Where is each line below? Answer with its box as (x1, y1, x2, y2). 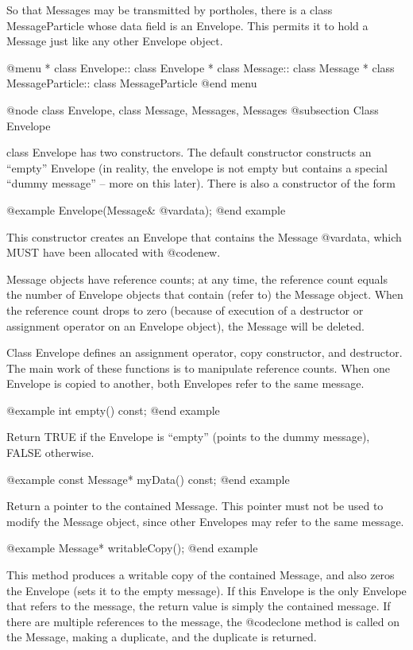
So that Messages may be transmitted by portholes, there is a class (6, 2, 333, 17)
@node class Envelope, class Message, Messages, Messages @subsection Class (6, 101, 379, 118)
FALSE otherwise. (6, 444, 95, 461)
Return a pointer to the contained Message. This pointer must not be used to (6, 497, 384, 514)
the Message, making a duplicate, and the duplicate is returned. (6, 629, 317, 645)
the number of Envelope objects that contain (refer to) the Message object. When (6, 286, 403, 303)
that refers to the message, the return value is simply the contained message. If (6, 598, 391, 614)
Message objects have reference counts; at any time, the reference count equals (6, 270, 388, 287)
